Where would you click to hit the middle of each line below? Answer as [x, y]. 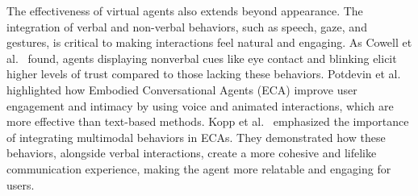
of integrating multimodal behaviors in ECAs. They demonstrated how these [196, 137]
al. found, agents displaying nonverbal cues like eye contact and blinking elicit [202, 58]
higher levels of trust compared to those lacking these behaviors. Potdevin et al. [204, 74]
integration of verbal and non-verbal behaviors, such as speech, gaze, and [187, 26]
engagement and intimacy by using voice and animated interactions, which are [200, 105]
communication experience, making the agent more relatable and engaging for [199, 168]
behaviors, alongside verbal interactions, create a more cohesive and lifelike [192, 153]
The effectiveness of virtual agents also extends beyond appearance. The [185, 10]
